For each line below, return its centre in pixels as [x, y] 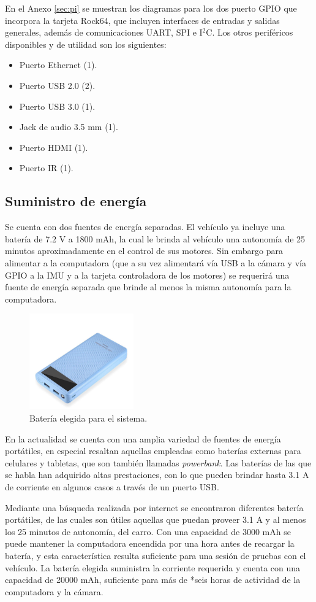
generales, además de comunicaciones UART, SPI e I [104, 32]
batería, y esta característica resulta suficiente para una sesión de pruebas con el [156, 555]
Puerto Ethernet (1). [58, 65]
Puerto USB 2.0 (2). [57, 85]
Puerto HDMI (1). [54, 147]
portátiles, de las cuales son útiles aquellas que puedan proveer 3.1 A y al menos [156, 519]
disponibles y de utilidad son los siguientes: [86, 44]
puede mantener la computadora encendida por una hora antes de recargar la [150, 543]
